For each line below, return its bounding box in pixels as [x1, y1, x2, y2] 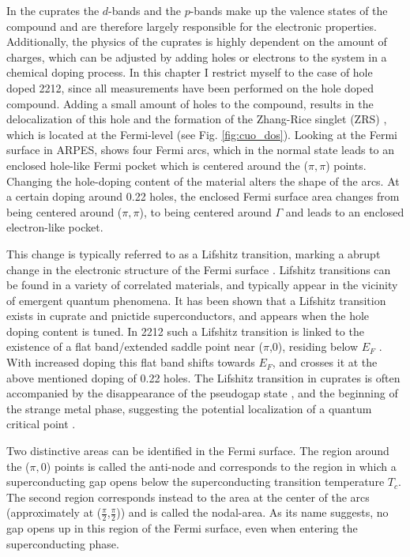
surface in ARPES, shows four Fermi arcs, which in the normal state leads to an [6, 141, 395, 158]
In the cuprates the [6, 2, 100, 18]
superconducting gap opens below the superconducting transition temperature [6, 473, 385, 490]
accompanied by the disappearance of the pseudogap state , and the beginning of [6, 385, 398, 401]
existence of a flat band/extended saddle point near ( [6, 338, 263, 355]
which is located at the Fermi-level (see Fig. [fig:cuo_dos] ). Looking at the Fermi [6, 126, 397, 142]
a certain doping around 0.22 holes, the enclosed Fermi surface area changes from [6, 188, 400, 205]
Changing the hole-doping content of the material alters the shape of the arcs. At [6, 172, 400, 189]
